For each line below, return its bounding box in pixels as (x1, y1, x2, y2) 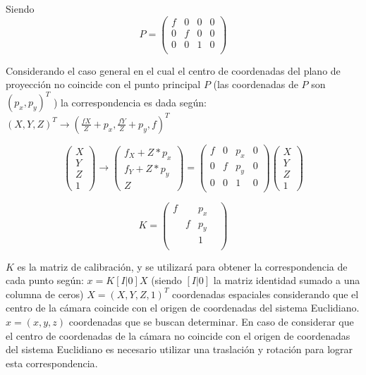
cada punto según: (6, 273, 84, 288)
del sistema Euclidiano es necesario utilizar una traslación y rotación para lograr (6, 342, 353, 357)
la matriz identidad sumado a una (213, 273, 360, 288)
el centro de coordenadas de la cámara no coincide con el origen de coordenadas (6, 328, 350, 343)
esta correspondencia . (6, 355, 98, 370)
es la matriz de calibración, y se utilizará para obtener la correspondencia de (17, 259, 348, 273)
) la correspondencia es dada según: (53, 94, 207, 109)
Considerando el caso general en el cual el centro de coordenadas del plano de (6, 63, 341, 78)
